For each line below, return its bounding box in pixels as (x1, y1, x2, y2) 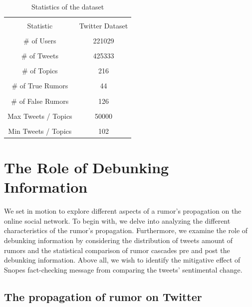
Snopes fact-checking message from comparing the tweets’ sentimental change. (4, 264, 243, 275)
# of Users (23, 35, 56, 46)
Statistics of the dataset (31, 1, 104, 11)
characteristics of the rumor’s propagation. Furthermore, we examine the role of (4, 225, 248, 236)
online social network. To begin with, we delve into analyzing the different (4, 215, 231, 226)
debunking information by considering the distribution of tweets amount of (4, 235, 233, 245)
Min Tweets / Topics (8, 125, 72, 136)
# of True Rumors (11, 80, 68, 91)
